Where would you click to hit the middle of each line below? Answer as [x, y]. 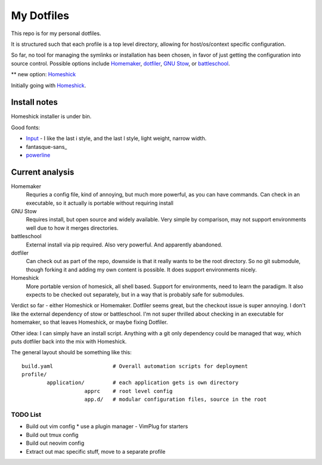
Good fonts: [26, 127]
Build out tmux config [52, 435]
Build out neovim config [55, 443]
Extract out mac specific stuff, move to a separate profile [96, 451]
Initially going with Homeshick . [49, 85]
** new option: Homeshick [44, 74]
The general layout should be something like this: [71, 352]
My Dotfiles [40, 15]
